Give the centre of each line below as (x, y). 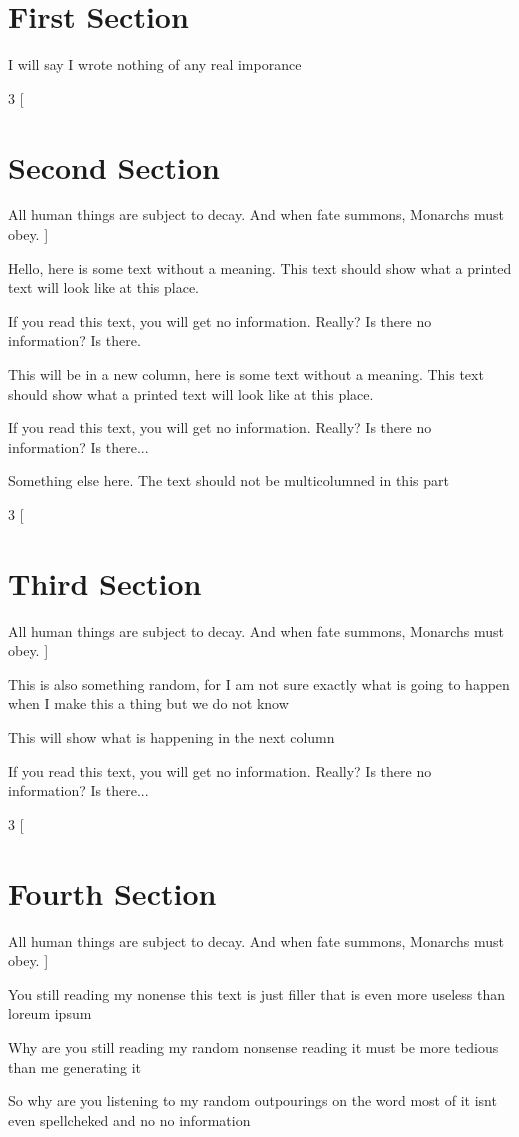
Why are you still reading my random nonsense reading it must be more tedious (253, 1046)
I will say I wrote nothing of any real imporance (155, 64)
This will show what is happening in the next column (171, 737)
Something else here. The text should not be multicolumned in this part (228, 480)
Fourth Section (112, 892)
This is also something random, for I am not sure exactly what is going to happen (259, 683)
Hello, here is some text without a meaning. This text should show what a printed (260, 267)
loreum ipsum (50, 1013)
